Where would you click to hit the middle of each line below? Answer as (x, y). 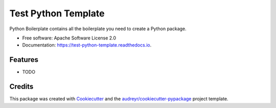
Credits (21, 87)
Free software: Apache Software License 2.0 (69, 38)
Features (24, 60)
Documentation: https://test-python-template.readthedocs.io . (87, 45)
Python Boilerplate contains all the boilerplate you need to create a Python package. (98, 29)
